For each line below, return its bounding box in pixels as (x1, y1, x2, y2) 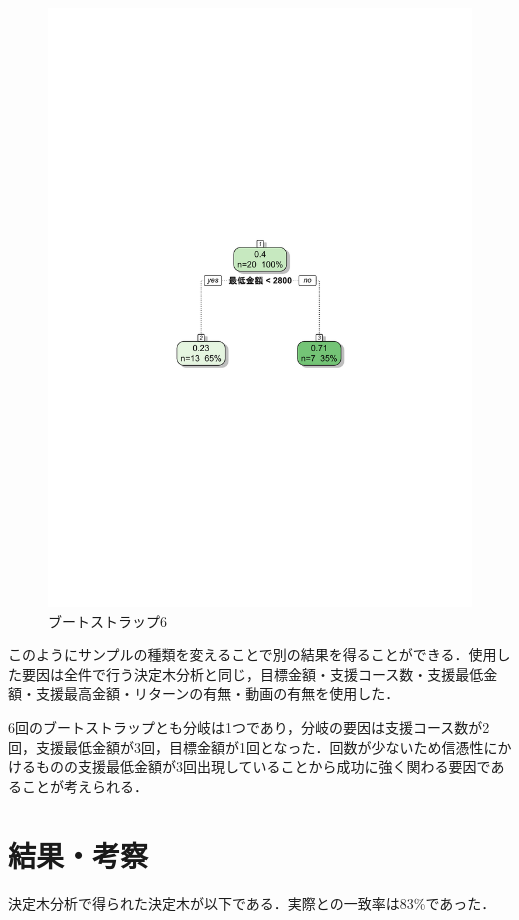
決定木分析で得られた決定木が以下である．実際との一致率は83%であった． (8, 892, 496, 913)
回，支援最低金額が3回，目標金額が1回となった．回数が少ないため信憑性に (8, 736, 498, 757)
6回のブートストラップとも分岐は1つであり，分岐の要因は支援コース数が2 (8, 717, 490, 738)
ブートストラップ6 (48, 610, 167, 631)
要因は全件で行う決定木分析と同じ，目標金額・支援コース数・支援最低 (21, 663, 484, 684)
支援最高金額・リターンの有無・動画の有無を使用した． (35, 683, 400, 704)
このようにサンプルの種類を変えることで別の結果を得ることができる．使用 (8, 644, 497, 665)
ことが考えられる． (21, 775, 148, 796)
